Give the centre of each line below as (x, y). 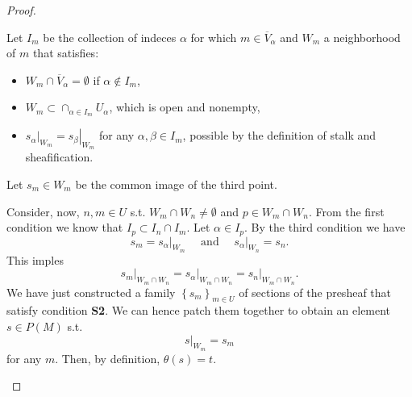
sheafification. (59, 157)
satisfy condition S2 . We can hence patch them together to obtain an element (199, 310)
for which (214, 37)
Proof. (21, 10)
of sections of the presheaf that (315, 292)
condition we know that (65, 227)
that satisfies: (66, 53)
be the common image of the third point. (176, 184)
